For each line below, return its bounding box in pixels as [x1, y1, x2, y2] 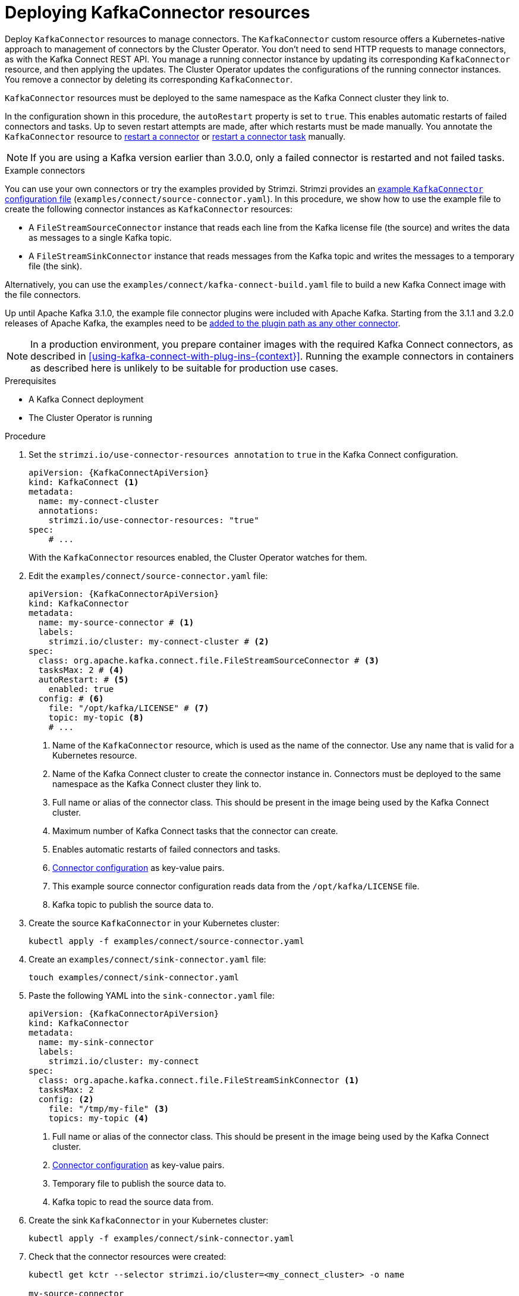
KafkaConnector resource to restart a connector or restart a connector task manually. [5, 131, 346, 141]
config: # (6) [38, 693, 104, 703]
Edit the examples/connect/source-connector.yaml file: [29, 570, 268, 581]
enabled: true [48, 684, 114, 694]
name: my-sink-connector [38, 1037, 154, 1047]
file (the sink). [29, 260, 83, 271]
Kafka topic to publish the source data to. [52, 899, 214, 910]
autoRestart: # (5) [38, 674, 129, 684]
